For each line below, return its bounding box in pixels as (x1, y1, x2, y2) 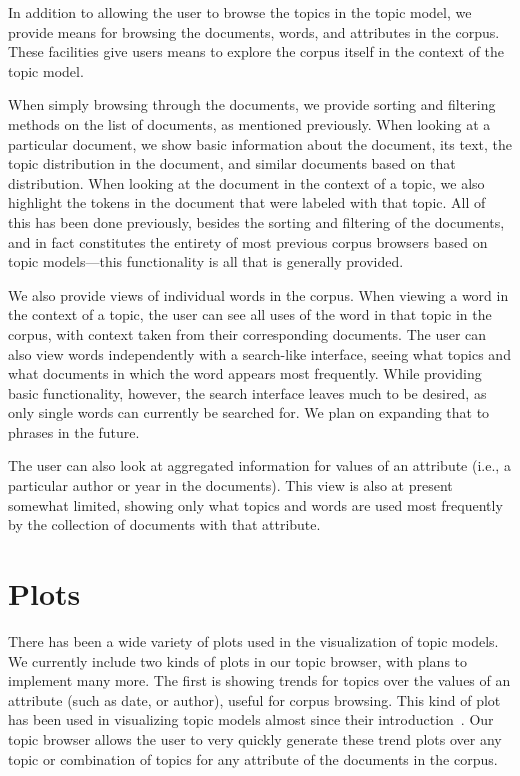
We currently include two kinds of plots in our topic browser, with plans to (8, 650, 468, 671)
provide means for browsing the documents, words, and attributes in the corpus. (8, 21, 500, 42)
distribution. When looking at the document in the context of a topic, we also (8, 172, 485, 193)
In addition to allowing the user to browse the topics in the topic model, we (8, 2, 472, 22)
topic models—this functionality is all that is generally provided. (8, 251, 404, 272)
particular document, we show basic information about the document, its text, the (8, 133, 512, 154)
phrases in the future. (8, 421, 140, 442)
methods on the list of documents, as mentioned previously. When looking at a (8, 113, 491, 134)
